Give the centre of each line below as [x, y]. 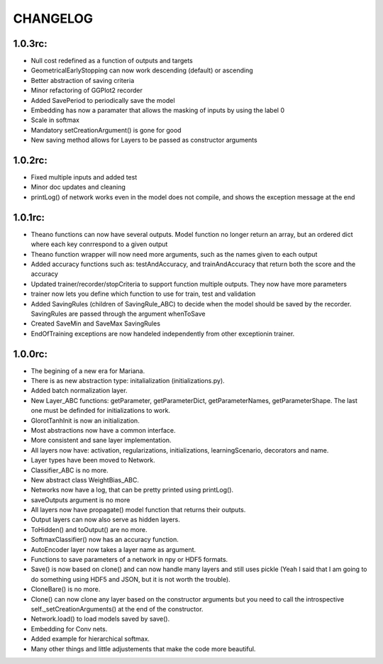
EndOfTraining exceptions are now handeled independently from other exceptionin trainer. [163, 333]
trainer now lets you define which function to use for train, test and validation [143, 294]
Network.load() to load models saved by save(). [100, 619]
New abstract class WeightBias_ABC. [85, 480]
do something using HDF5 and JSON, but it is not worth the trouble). [131, 579]
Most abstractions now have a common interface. [103, 430]
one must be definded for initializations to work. [100, 411]
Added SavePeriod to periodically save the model [103, 100]
